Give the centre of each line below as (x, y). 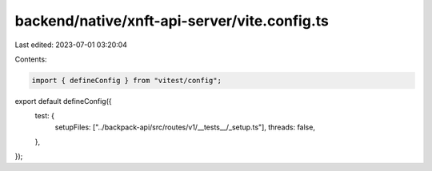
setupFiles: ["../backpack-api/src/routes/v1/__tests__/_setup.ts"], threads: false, (185, 127)
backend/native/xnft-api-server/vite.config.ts (172, 21)
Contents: (31, 59)
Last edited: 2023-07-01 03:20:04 (71, 45)
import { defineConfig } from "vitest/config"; (126, 80)
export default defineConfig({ (63, 101)
